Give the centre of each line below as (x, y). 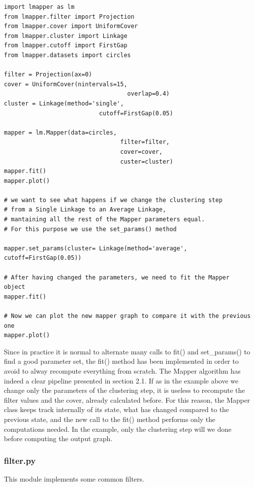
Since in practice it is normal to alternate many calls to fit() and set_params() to (127, 351)
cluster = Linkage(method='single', (64, 103)
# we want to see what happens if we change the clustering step (113, 200)
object (15, 287)
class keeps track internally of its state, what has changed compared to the (117, 409)
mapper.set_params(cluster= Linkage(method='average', (96, 248)
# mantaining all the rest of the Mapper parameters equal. (105, 220)
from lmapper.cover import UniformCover (71, 26)
